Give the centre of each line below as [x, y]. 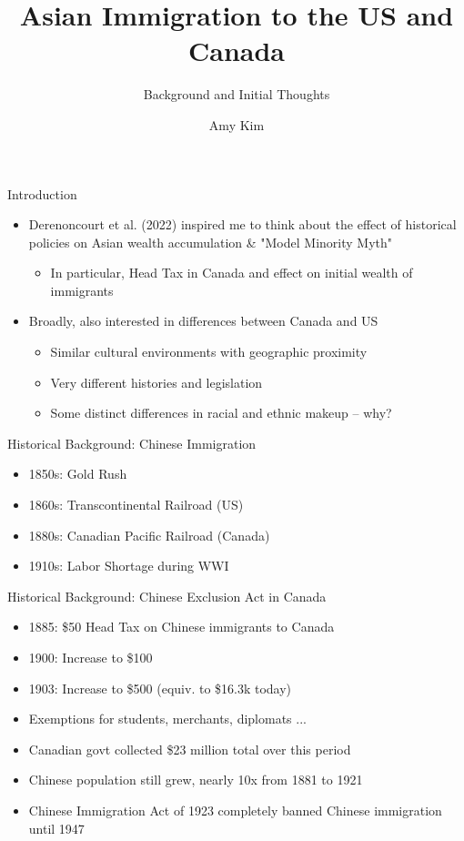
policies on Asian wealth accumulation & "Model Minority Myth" [210, 242]
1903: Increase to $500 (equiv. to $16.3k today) [160, 688]
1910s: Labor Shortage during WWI [129, 566]
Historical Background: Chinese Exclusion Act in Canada [167, 596]
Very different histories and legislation [156, 382]
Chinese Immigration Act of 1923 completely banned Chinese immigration [235, 810]
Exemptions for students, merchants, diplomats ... [167, 719]
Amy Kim [237, 124]
